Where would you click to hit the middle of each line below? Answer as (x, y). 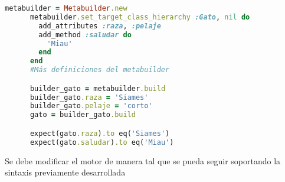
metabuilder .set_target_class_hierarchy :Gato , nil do (140, 17)
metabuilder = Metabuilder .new (66, 8)
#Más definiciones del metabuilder (100, 70)
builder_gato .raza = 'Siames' (89, 97)
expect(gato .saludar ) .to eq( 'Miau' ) (102, 142)
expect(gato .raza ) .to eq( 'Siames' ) (100, 133)
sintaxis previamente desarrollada (65, 172)
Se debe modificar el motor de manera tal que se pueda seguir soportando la (143, 160)
